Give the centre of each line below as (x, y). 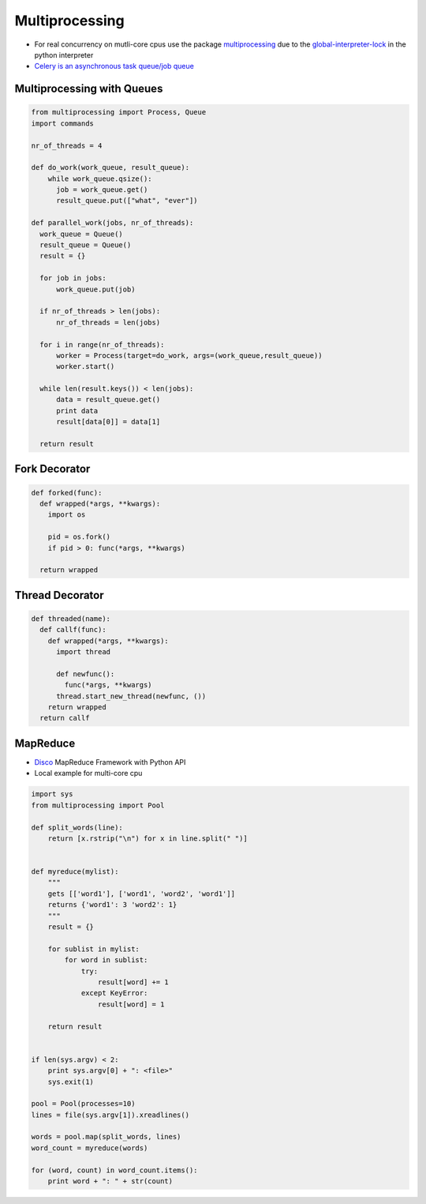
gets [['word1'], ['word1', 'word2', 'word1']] (142, 894)
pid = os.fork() (79, 537)
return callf (65, 718)
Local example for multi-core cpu (88, 773)
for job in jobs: (73, 278)
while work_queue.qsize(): (100, 179)
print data (77, 410)
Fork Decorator (52, 469)
